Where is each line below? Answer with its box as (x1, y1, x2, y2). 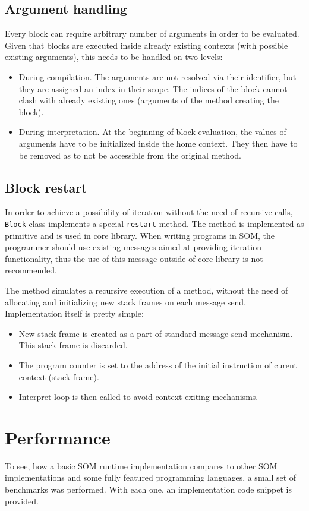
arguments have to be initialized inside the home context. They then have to (18, 137, 298, 149)
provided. (5, 494, 39, 507)
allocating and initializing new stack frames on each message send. (5, 295, 246, 308)
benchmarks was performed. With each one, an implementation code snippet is (5, 483, 292, 496)
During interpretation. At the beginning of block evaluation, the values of (18, 125, 286, 138)
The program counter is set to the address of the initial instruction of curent (18, 358, 297, 371)
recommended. (5, 264, 57, 276)
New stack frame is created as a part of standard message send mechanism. (18, 327, 293, 339)
